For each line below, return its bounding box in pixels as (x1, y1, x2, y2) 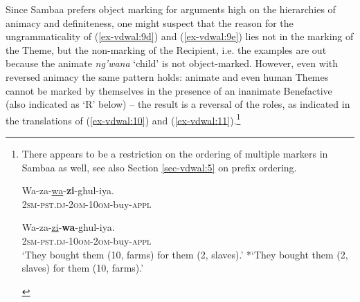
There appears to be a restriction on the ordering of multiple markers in (21, 147, 328, 160)
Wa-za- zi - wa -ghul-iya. (21, 220, 115, 234)
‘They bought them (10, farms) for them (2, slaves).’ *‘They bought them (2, (21, 247, 348, 261)
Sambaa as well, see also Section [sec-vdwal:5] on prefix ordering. (21, 160, 297, 174)
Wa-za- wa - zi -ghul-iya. (21, 183, 114, 198)
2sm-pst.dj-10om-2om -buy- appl (21, 233, 152, 247)
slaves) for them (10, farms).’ (21, 261, 144, 275)
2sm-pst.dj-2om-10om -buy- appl (21, 196, 152, 211)
